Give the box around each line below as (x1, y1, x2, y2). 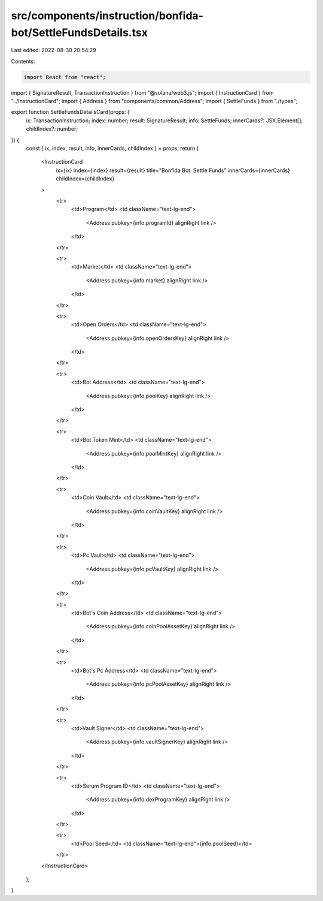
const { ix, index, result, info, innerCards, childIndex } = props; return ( (26, 144, 199, 152)
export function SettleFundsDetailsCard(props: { (11, 109, 130, 116)
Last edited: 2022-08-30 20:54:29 (11, 47, 97, 54)
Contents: (11, 58, 35, 65)
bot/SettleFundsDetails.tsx (11, 26, 148, 39)
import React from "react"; (23, 74, 106, 80)
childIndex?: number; (26, 125, 78, 132)
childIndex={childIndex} (56, 175, 115, 182)
